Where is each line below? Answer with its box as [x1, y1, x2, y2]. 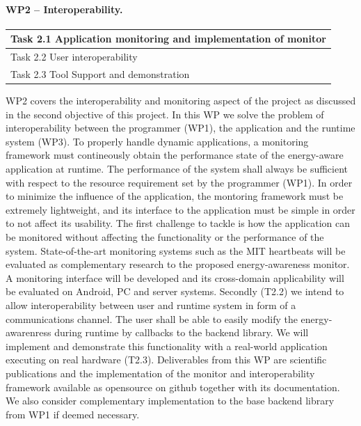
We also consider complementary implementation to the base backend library [6, 393, 335, 408]
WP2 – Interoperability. [6, 1, 123, 16]
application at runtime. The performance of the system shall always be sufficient [6, 161, 348, 176]
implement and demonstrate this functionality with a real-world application [6, 338, 328, 353]
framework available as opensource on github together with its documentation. [6, 379, 340, 394]
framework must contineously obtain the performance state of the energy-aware [6, 148, 344, 162]
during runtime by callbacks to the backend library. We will [54, 325, 309, 340]
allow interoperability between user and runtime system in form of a [6, 297, 296, 312]
